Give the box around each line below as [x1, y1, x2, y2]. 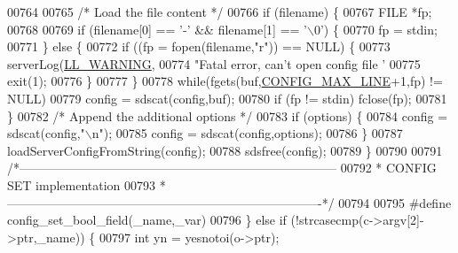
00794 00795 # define [338, 193, 452, 211]
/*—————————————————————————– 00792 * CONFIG [7, 158, 437, 177]
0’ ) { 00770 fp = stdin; [313, 19, 438, 38]
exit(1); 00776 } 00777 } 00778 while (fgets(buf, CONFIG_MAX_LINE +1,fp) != [7, 72, 443, 90]
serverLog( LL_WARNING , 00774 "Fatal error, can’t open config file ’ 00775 [7, 54, 421, 73]
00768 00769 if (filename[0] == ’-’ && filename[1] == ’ [7, 19, 307, 38]
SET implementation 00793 [7, 175, 156, 194]
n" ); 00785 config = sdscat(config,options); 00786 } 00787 [91, 124, 403, 142]
